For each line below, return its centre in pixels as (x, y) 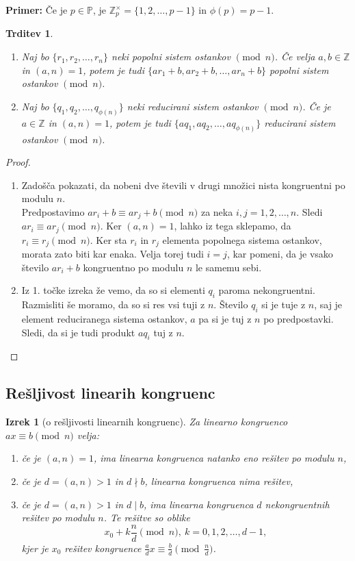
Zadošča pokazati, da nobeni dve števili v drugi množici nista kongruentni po (183, 185)
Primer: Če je (37, 10)
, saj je (328, 304)
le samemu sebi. (228, 267)
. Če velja (295, 57)
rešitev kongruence (103, 548)
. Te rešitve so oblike (147, 518)
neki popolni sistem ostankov (171, 57)
